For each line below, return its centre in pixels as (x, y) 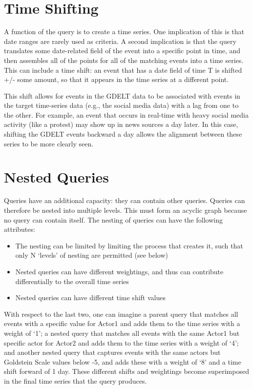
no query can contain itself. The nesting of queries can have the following (113, 219)
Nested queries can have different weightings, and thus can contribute (119, 271)
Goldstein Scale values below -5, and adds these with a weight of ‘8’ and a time (123, 361)
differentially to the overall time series (72, 281)
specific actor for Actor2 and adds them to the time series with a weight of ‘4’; (121, 342)
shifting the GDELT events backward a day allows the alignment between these (123, 134)
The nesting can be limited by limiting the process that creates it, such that (129, 245)
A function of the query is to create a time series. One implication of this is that (124, 31)
